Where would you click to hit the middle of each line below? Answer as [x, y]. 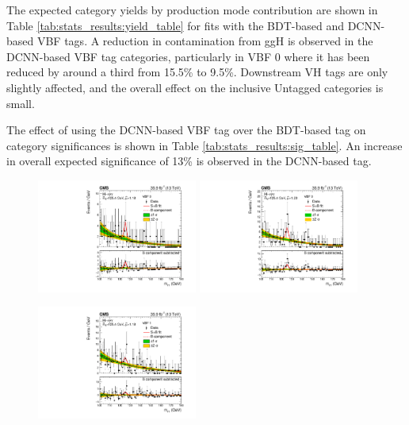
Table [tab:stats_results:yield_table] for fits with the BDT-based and [176, 25]
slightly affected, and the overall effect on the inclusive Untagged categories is [195, 87]
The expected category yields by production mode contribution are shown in [192, 10]
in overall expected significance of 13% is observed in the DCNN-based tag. [189, 161]
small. [21, 103]
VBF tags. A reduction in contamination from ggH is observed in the [205, 41]
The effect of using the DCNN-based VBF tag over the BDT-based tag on [186, 130]
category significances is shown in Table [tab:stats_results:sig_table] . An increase [204, 145]
